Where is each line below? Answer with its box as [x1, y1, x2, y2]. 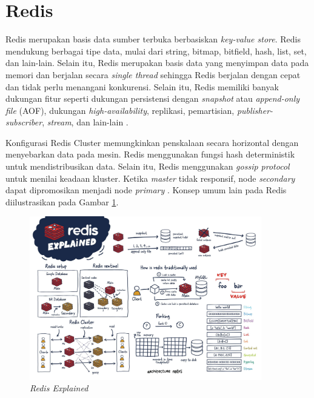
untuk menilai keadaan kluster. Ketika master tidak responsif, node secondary [5, 171, 295, 184]
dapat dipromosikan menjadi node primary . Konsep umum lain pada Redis [5, 184, 287, 196]
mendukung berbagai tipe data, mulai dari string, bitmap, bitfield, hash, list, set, [5, 44, 307, 57]
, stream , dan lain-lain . [42, 116, 129, 128]
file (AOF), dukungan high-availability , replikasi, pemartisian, [5, 104, 235, 116]
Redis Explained [30, 382, 89, 394]
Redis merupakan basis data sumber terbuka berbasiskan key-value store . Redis [5, 33, 301, 45]
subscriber [5, 116, 42, 128]
